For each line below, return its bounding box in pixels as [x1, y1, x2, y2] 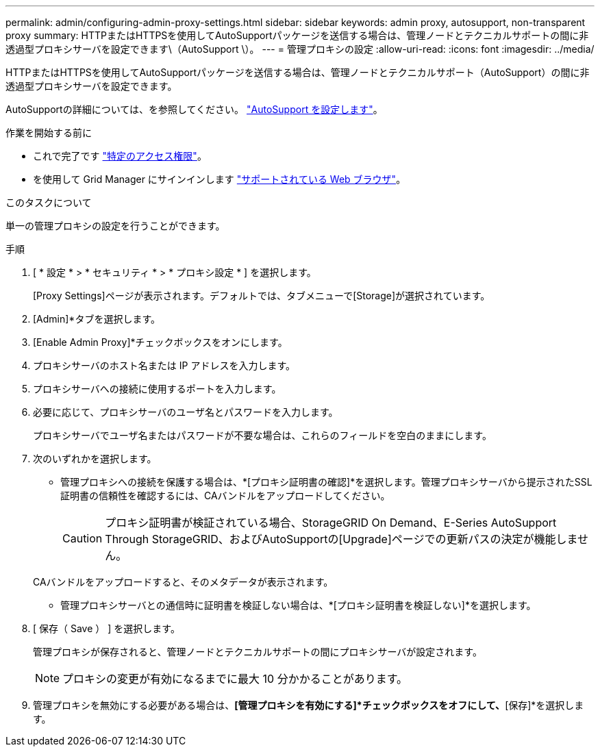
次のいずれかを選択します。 [33, 453, 157, 464]
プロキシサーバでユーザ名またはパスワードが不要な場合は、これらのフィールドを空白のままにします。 [33, 429, 492, 441]
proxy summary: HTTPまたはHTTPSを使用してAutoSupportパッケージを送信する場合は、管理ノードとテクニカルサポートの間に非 [5, 29, 589, 41]
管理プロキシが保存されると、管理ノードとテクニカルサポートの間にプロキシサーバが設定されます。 [33, 646, 482, 657]
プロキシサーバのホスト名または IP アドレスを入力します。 [33, 360, 296, 371]
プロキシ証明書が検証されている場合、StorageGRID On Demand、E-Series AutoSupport [105, 516, 557, 529]
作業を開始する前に [5, 127, 92, 138]
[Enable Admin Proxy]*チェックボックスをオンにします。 [33, 336, 288, 348]
